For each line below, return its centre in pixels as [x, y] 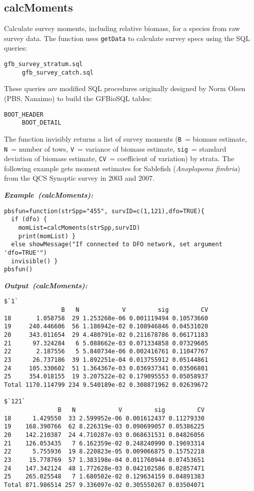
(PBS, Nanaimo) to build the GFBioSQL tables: [78, 98]
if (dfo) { [29, 219]
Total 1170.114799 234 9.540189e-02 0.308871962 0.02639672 [106, 385]
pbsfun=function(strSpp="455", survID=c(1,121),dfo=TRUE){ [104, 211]
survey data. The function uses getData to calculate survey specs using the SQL [127, 38]
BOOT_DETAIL [41, 123]
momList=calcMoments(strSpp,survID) [79, 227]
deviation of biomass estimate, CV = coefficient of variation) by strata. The [119, 158]
